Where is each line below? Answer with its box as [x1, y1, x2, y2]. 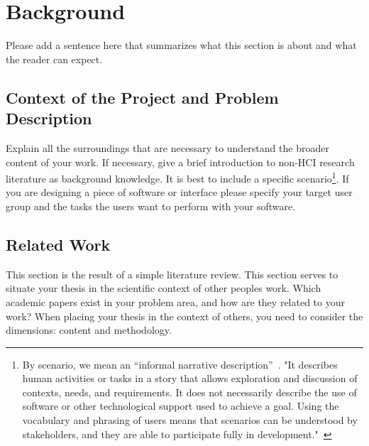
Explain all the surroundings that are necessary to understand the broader [6, 140, 329, 155]
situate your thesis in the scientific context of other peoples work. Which [6, 281, 321, 295]
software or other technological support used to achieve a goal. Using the [22, 398, 339, 413]
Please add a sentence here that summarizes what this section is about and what [6, 38, 357, 53]
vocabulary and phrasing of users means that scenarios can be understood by [22, 413, 358, 428]
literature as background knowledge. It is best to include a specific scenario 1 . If [6, 169, 349, 185]
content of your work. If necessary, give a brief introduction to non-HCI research [6, 154, 355, 169]
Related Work [6, 233, 111, 255]
